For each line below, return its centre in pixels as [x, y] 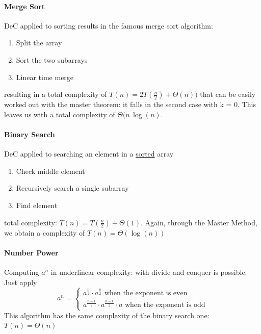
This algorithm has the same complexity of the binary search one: [107, 315]
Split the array [39, 43]
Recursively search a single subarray [72, 188]
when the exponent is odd [165, 305]
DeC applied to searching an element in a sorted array [89, 154]
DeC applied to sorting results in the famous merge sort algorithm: [109, 25]
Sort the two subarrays [52, 59]
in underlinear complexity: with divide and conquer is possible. [149, 272]
